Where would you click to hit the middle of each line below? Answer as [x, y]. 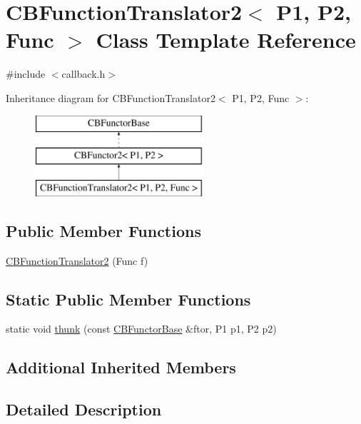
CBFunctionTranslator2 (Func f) [77, 260]
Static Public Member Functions [128, 299]
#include [26, 74]
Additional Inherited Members [121, 367]
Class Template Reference [226, 40]
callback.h [83, 74]
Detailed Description [84, 409]
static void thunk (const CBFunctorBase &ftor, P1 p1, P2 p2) [141, 329]
